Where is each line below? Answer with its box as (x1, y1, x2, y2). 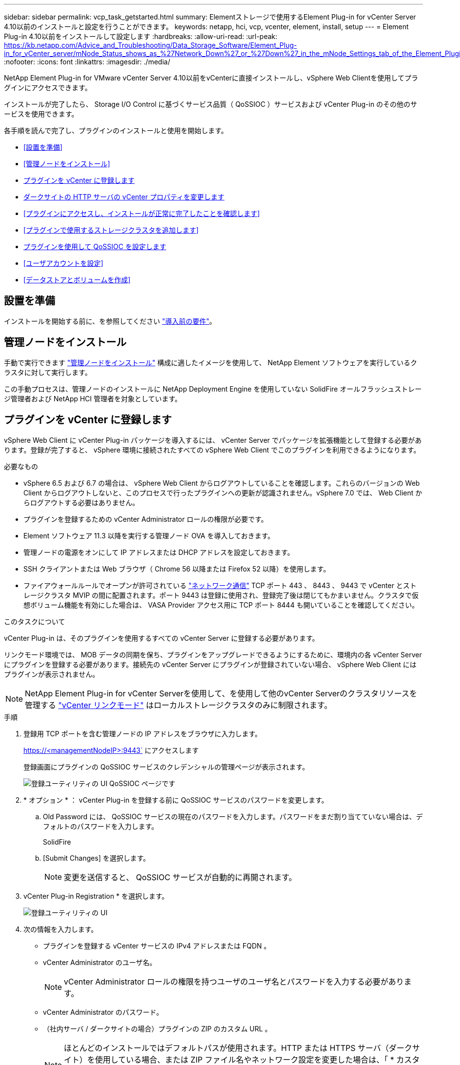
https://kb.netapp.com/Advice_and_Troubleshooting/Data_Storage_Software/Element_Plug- (4, 41, 297, 49)
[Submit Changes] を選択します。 (43, 853, 150, 862)
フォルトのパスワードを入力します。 (43, 822, 158, 830)
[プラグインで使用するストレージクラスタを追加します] (23, 226, 199, 234)
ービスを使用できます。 (4, 110, 78, 118)
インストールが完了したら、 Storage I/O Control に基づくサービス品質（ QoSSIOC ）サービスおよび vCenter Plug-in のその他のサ (4, 100, 418, 108)
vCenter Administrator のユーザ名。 (43, 958, 156, 966)
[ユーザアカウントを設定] (23, 259, 103, 267)
